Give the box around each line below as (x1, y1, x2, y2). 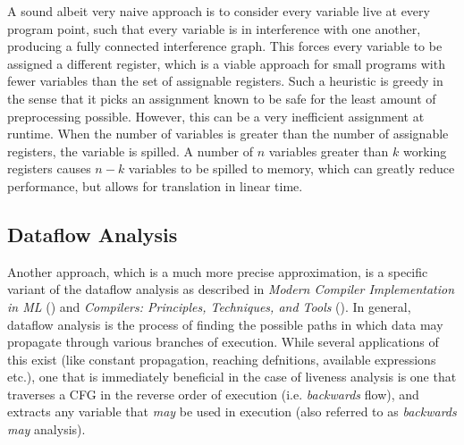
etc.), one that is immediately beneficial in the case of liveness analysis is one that (7, 367, 457, 386)
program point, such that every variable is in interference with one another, (7, 19, 421, 38)
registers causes (7, 159, 91, 178)
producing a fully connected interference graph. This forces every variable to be (7, 37, 443, 55)
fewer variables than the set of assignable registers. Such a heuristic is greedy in (7, 71, 443, 90)
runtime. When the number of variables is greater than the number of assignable (7, 124, 449, 143)
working (402, 141, 447, 160)
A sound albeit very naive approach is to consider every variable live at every (7, 2, 430, 20)
